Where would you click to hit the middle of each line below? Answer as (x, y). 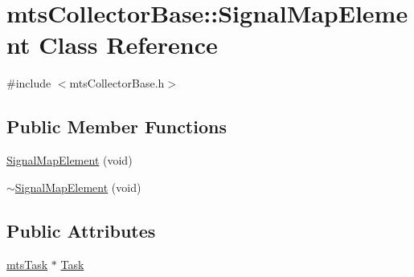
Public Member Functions (117, 126)
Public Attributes (81, 230)
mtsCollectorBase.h (117, 83)
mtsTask (27, 264)
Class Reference (128, 45)
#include (29, 83)
